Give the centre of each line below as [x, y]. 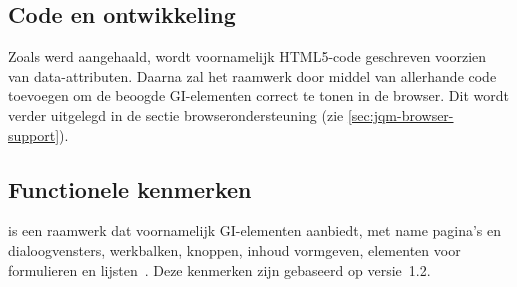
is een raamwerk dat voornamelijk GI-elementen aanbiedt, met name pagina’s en [255, 230]
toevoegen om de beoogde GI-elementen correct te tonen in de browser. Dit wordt [259, 95]
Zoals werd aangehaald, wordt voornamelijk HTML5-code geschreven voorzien [247, 56]
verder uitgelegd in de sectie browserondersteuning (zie [176, 114]
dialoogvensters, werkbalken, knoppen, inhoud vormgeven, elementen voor [234, 249]
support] [34, 134]
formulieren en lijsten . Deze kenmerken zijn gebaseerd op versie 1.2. [219, 269]
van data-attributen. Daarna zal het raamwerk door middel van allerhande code [252, 75]
